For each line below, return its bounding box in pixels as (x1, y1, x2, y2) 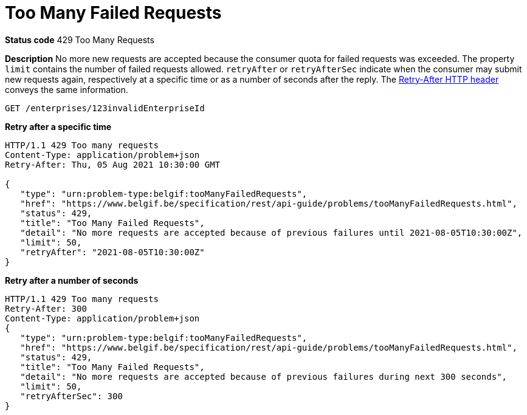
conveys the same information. (5, 84, 128, 95)
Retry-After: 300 (5, 303, 87, 314)
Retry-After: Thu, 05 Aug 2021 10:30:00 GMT (5, 159, 221, 170)
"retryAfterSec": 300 (20, 391, 123, 401)
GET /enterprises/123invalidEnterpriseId (5, 103, 205, 113)
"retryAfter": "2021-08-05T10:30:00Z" (20, 247, 205, 257)
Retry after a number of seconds (5, 275, 139, 286)
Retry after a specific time (5, 121, 112, 132)
